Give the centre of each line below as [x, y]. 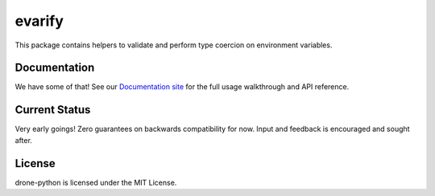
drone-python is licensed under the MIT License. [96, 182]
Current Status [53, 110]
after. [23, 140]
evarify [39, 21]
